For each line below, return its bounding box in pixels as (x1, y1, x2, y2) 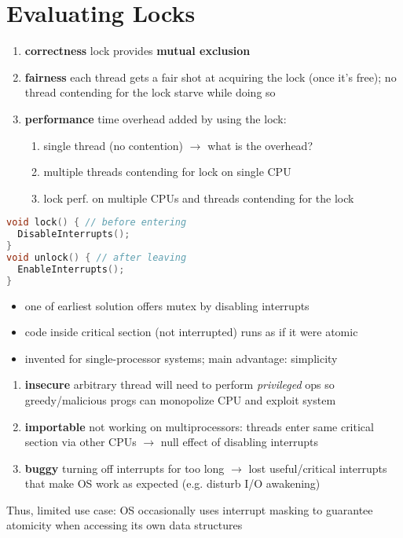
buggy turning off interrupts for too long (24, 459, 225, 476)
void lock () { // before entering (6, 217, 187, 229)
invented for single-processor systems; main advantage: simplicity (24, 350, 338, 366)
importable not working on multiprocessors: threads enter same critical (24, 418, 374, 434)
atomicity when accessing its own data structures (6, 517, 243, 533)
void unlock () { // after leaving (6, 251, 187, 263)
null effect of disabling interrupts (160, 434, 318, 450)
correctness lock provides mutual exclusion (24, 42, 251, 59)
